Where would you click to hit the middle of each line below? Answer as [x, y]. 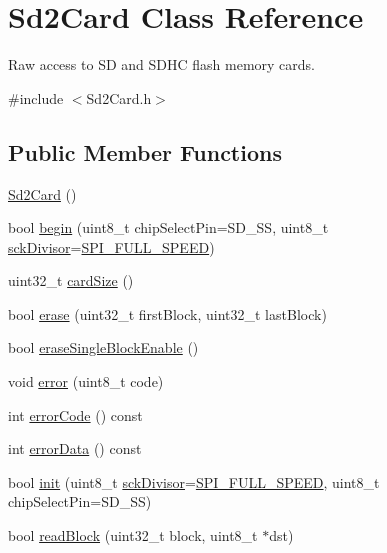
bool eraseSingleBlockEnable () [103, 347]
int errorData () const [75, 448]
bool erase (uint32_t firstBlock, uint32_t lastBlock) [167, 313]
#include [36, 97]
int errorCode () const [75, 414]
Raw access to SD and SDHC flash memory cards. [161, 64]
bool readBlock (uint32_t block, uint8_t [133, 535]
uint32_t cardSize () [71, 280]
